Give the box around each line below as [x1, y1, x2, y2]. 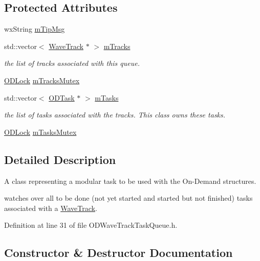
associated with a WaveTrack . [4, 202, 97, 213]
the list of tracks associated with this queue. [4, 58, 140, 68]
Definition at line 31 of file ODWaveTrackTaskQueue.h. [4, 220, 178, 230]
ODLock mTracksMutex [4, 75, 80, 85]
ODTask [49, 92, 75, 103]
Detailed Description [4, 151, 116, 167]
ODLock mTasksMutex [4, 126, 77, 137]
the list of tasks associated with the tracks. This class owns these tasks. [4, 109, 226, 120]
